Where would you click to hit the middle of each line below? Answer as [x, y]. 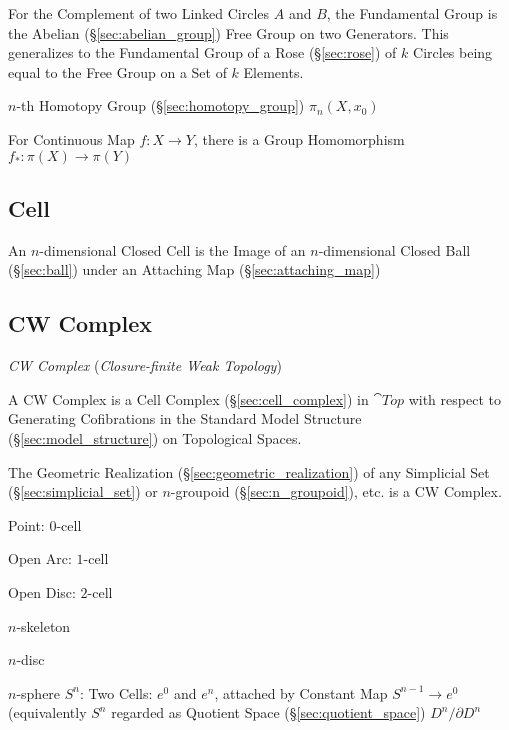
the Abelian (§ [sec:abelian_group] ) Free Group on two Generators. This [228, 32]
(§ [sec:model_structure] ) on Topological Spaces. [155, 437]
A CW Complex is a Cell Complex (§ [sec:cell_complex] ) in [188, 398]
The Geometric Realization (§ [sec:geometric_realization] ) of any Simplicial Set [249, 471]
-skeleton [43, 625]
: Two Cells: [116, 692]
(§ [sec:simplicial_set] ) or [83, 491]
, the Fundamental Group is [412, 13]
